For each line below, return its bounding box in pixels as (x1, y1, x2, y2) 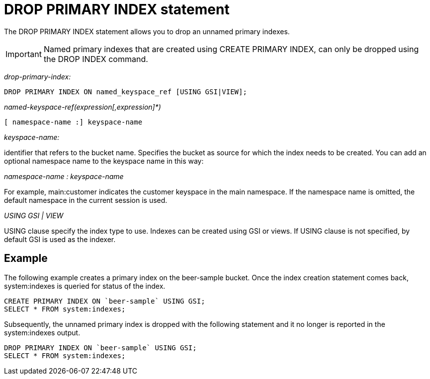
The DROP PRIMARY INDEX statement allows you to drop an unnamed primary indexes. (4, 27, 290, 36)
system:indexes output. (4, 328, 81, 337)
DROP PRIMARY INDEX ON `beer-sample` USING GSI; (4, 343, 197, 352)
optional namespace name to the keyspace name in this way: (4, 156, 204, 165)
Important (5, 49, 42, 59)
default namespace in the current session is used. (4, 195, 168, 204)
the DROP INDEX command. (43, 54, 148, 64)
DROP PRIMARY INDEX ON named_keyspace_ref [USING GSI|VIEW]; (4, 87, 247, 96)
